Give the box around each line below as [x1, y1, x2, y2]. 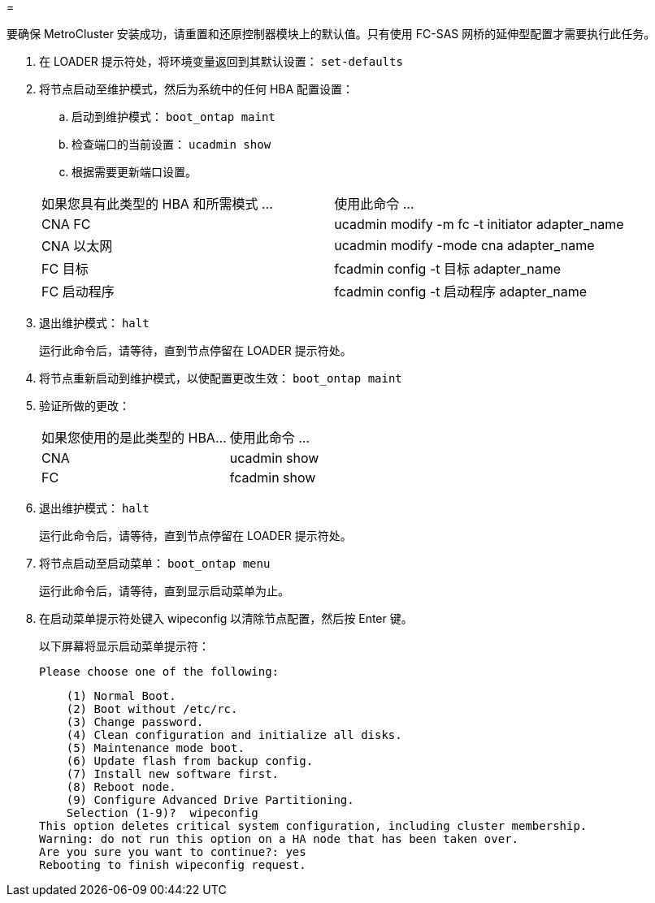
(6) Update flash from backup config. [66, 754, 314, 767]
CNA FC [41, 216, 91, 232]
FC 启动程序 [41, 283, 115, 300]
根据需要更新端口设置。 [72, 165, 197, 179]
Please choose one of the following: [39, 665, 280, 678]
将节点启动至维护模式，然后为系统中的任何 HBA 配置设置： [39, 82, 354, 96]
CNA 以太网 [41, 238, 113, 254]
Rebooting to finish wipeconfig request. [39, 858, 306, 871]
